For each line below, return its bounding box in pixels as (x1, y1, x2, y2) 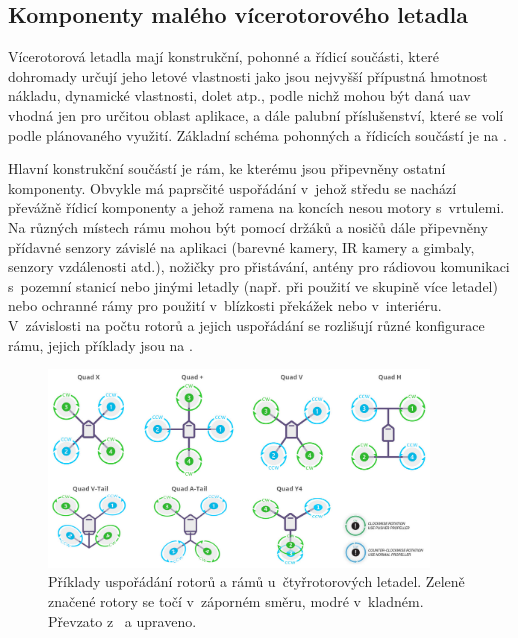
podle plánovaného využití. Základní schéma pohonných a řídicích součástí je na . (8, 124, 507, 145)
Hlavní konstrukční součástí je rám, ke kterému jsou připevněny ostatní (8, 158, 446, 179)
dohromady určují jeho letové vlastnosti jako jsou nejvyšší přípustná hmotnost (8, 65, 488, 86)
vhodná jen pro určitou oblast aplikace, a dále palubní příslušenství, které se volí (8, 104, 504, 125)
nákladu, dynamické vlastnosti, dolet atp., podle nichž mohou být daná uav (8, 85, 471, 106)
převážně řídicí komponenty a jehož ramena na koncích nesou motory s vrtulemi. (8, 197, 505, 218)
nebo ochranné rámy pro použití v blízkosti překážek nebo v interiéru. (8, 295, 442, 316)
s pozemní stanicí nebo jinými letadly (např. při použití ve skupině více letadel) (8, 275, 498, 296)
